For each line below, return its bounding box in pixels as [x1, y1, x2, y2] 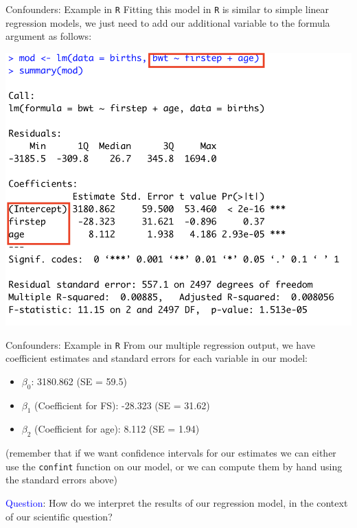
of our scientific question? [5, 509, 113, 523]
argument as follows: [5, 29, 92, 43]
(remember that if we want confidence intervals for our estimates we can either [5, 446, 336, 460]
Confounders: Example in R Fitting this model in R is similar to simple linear [5, 2, 330, 16]
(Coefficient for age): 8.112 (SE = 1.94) [34, 422, 200, 436]
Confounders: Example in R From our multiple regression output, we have [5, 337, 315, 352]
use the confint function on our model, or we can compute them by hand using [5, 459, 343, 473]
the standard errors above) [5, 472, 117, 487]
